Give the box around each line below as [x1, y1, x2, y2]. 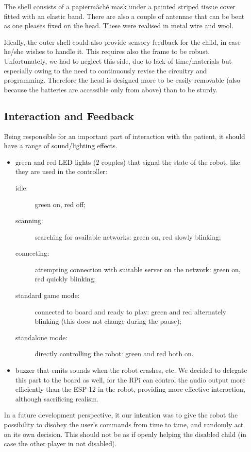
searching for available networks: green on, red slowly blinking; [34, 231, 221, 242]
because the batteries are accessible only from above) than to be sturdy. [4, 84, 218, 94]
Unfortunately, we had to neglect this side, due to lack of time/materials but [4, 55, 232, 66]
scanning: [15, 215, 43, 226]
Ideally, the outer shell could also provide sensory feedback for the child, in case [4, 36, 241, 47]
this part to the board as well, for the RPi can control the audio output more [15, 374, 246, 384]
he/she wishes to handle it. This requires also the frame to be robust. [4, 46, 210, 56]
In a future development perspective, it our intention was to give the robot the [4, 410, 238, 420]
